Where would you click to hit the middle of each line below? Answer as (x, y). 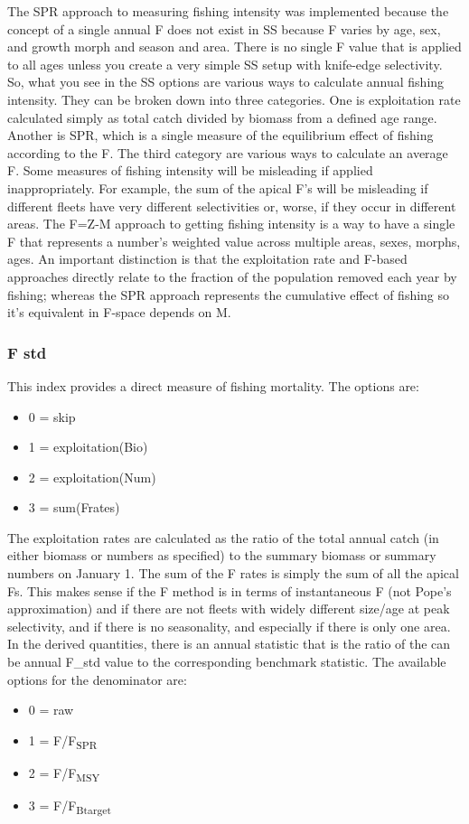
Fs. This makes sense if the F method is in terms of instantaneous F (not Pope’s (230, 590)
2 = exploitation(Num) (92, 477)
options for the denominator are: (97, 679)
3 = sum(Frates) (74, 507)
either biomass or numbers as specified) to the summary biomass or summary (222, 555)
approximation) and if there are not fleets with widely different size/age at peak (229, 609)
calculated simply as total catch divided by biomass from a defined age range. (222, 117)
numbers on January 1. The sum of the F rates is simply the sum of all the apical (233, 573)
